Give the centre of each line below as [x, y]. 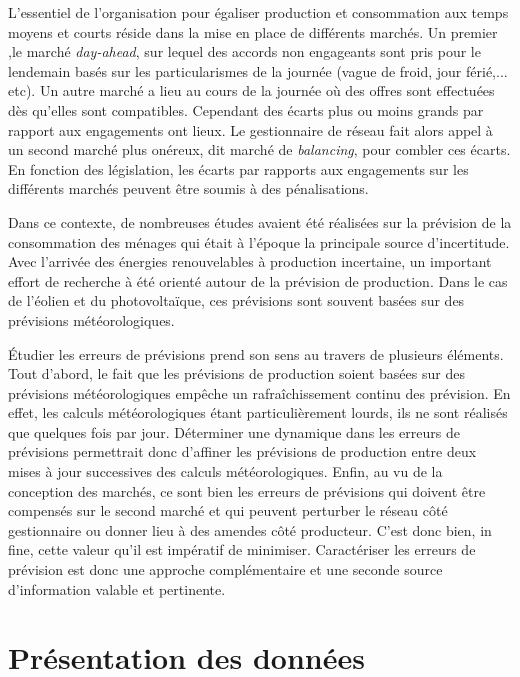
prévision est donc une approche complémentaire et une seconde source [225, 569]
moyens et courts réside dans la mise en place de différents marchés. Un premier [253, 31]
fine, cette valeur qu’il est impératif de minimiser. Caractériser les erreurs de [242, 549]
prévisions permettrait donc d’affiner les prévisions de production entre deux [242, 451]
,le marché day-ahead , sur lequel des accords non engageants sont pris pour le [244, 51]
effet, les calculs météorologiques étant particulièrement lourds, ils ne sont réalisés [258, 412]
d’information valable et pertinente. [117, 588]
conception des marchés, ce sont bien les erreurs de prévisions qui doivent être [247, 490]
